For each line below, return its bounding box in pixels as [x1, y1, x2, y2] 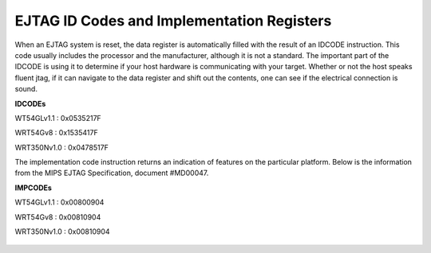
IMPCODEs [14, 183, 52, 193]
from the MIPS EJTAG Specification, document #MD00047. [14, 168, 209, 178]
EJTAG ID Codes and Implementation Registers [14, 12, 332, 29]
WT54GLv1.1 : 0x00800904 [14, 197, 105, 207]
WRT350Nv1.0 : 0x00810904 [14, 227, 111, 236]
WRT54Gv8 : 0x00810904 [14, 212, 101, 222]
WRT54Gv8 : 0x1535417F [14, 128, 99, 138]
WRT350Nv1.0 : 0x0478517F [14, 142, 109, 152]
